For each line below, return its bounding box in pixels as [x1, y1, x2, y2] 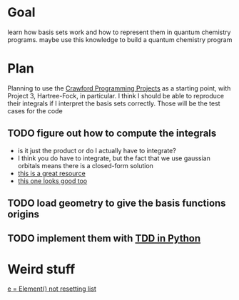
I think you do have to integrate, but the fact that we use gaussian [17, 154, 210, 162]
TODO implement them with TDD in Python [7, 232, 201, 244]
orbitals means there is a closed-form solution [17, 161, 153, 170]
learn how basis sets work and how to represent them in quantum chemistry [7, 28, 231, 36]
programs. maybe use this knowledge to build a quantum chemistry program [7, 35, 233, 43]
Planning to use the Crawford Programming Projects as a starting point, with [7, 83, 231, 93]
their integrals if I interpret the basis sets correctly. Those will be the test [7, 99, 220, 108]
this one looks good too [17, 176, 88, 185]
